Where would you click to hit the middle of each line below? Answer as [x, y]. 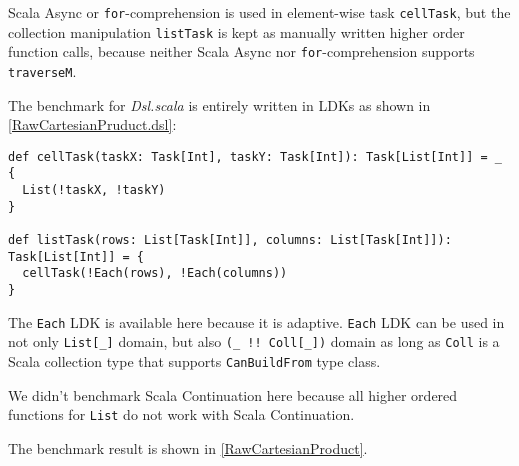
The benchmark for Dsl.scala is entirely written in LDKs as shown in [219, 104]
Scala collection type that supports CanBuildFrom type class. [194, 361]
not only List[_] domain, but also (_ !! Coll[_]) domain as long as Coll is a [254, 341]
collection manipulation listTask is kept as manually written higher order [236, 31]
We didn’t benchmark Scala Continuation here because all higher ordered [233, 394]
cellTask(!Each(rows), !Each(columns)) [155, 273]
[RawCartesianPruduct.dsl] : [92, 124]
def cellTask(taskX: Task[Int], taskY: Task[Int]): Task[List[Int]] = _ [255, 156]
